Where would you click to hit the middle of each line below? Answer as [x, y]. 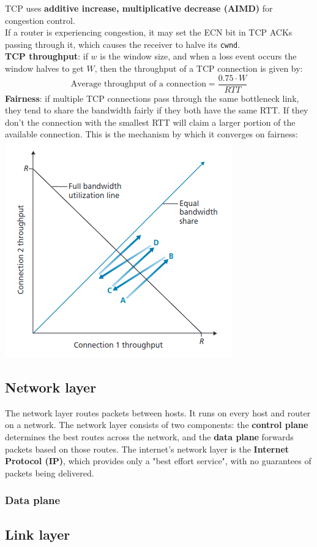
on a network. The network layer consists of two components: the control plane [157, 425]
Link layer [38, 534]
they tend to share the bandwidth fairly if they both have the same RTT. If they [157, 110]
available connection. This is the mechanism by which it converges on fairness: [151, 134]
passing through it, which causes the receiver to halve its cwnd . [123, 44]
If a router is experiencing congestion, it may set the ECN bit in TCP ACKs [149, 32]
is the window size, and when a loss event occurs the [198, 56]
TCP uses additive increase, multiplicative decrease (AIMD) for [139, 8]
